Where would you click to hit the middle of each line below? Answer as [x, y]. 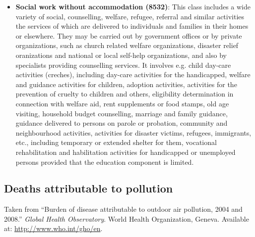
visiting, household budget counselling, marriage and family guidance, [122, 113]
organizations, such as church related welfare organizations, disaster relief [127, 45]
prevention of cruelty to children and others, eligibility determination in [125, 94]
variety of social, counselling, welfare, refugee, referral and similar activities [130, 16]
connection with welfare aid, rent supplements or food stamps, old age [122, 103]
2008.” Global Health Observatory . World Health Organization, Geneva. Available [127, 218]
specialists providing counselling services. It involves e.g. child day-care [123, 65]
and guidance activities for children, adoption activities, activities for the [126, 84]
